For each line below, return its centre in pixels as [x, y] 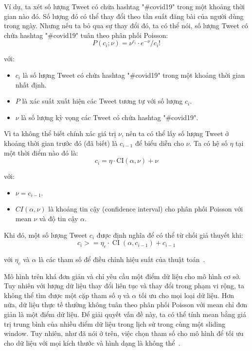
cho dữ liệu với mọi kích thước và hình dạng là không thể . [92, 342]
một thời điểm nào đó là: [41, 152]
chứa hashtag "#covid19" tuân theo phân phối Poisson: [86, 35]
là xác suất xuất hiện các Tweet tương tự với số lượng [102, 101]
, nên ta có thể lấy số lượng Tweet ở [175, 133]
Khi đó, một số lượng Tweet [46, 235]
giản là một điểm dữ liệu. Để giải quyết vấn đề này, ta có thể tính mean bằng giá [125, 314]
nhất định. [31, 84]
